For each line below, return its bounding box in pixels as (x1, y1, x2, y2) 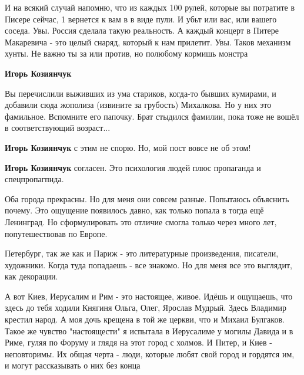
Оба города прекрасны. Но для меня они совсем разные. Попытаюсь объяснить (5, 192, 289, 205)
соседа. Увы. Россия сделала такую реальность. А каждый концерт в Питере (5, 24, 279, 37)
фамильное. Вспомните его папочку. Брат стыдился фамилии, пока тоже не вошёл (5, 110, 299, 122)
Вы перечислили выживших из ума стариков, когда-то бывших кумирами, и (5, 87, 276, 99)
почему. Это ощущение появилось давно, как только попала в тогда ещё (5, 204, 264, 216)
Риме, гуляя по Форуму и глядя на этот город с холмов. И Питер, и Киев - (5, 336, 273, 348)
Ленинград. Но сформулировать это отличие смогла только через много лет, (5, 215, 277, 228)
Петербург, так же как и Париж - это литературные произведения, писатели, (5, 247, 279, 259)
